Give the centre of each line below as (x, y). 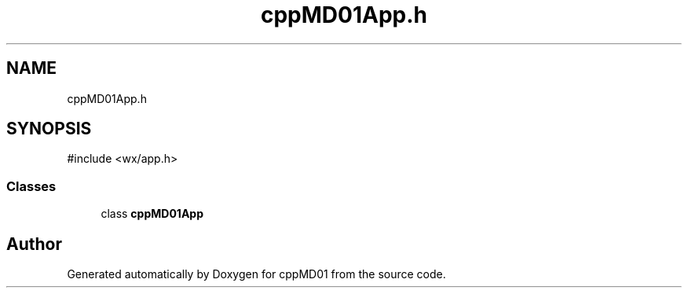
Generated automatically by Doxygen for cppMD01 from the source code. (256, 274)
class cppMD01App (152, 214)
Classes (31, 186)
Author (34, 244)
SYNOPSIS (49, 129)
